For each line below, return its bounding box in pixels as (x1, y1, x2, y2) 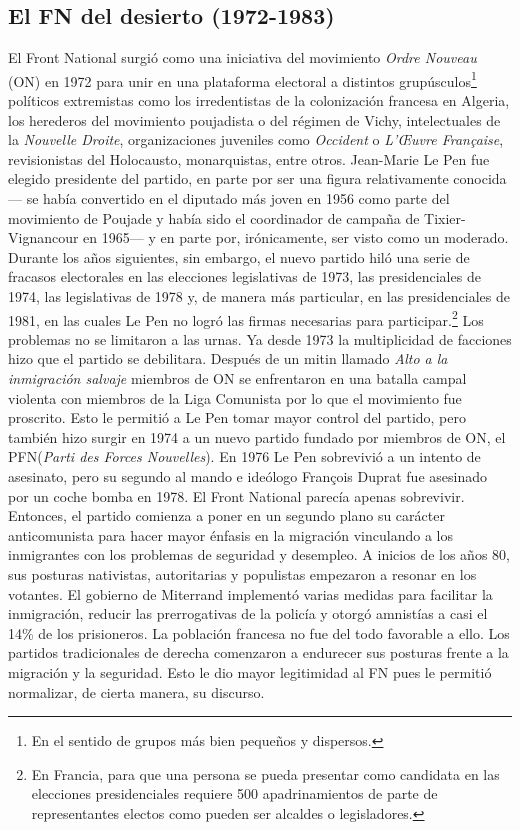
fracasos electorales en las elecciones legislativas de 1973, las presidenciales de (8, 266, 481, 287)
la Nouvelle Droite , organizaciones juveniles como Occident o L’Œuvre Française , (8, 129, 504, 150)
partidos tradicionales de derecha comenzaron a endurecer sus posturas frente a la (8, 642, 509, 663)
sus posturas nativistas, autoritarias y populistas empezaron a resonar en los (8, 563, 477, 584)
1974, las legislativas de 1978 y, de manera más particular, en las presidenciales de (8, 285, 510, 306)
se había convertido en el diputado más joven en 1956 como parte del (26, 188, 450, 209)
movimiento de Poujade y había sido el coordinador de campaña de (8, 207, 420, 228)
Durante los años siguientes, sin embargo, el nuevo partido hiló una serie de (8, 246, 470, 267)
